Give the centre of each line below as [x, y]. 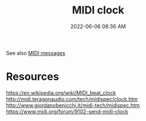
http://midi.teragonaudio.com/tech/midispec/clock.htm [72, 99]
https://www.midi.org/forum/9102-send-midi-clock [67, 111]
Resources [33, 77]
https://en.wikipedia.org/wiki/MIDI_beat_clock [61, 93]
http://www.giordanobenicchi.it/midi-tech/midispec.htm [73, 105]
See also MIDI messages [36, 53]
